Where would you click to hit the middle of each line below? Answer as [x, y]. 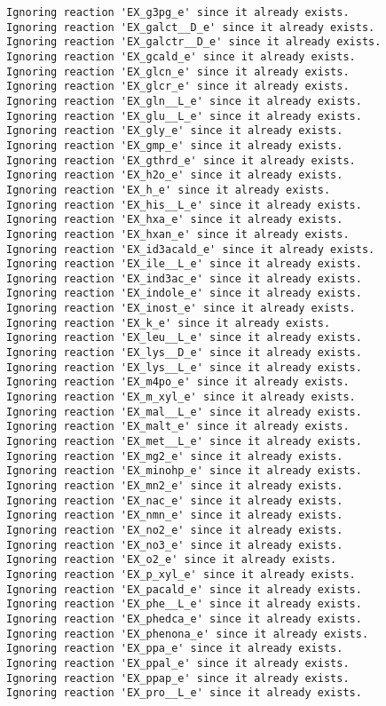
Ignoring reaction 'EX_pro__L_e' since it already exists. [184, 693]
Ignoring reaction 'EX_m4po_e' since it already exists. [178, 382]
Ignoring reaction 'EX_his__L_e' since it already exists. [184, 205]
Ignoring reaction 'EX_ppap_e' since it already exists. [178, 678]
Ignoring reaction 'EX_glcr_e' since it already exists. [178, 87]
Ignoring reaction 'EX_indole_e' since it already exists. [184, 294]
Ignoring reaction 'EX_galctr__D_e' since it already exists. [194, 42]
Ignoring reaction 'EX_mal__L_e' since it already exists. [184, 412]
